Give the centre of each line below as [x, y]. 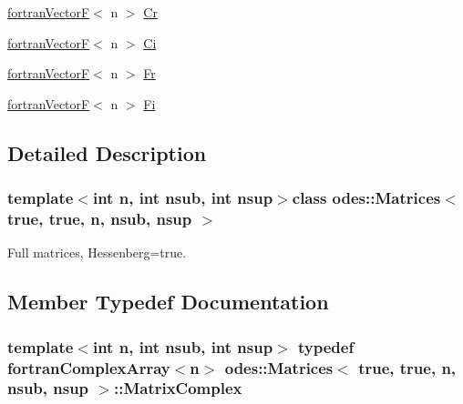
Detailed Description [107, 152]
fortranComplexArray [89, 367]
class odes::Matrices [366, 198]
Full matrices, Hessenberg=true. [97, 252]
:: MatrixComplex [178, 388]
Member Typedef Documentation [168, 302]
